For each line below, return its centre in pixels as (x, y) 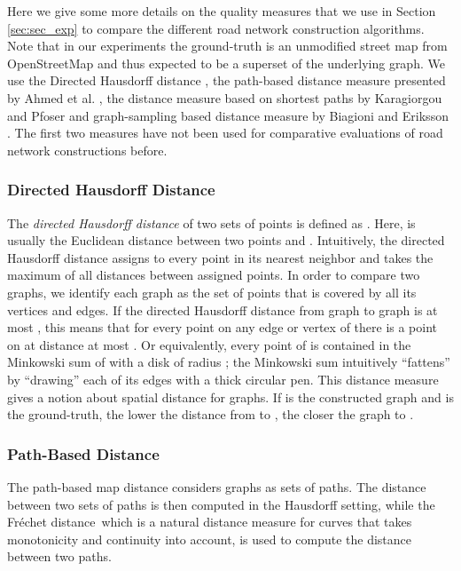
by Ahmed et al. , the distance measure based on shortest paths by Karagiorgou (225, 97)
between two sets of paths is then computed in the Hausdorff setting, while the (221, 504)
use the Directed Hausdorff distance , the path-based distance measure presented (227, 80)
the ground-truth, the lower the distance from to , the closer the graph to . (211, 414)
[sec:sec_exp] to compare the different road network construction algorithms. (216, 28)
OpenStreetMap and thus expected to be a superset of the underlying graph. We (226, 63)
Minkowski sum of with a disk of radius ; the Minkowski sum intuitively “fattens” (229, 362)
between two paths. (59, 556)
